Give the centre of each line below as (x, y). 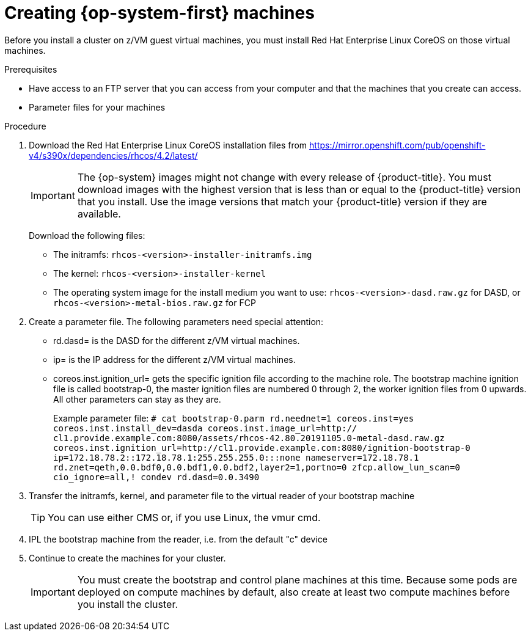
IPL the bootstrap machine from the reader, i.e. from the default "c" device (178, 539)
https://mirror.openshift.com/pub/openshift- (397, 145)
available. (99, 214)
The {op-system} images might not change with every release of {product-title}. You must (284, 177)
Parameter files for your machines (97, 107)
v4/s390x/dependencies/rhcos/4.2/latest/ (113, 155)
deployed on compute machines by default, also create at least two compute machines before (294, 592)
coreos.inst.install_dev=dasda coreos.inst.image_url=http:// (205, 428)
